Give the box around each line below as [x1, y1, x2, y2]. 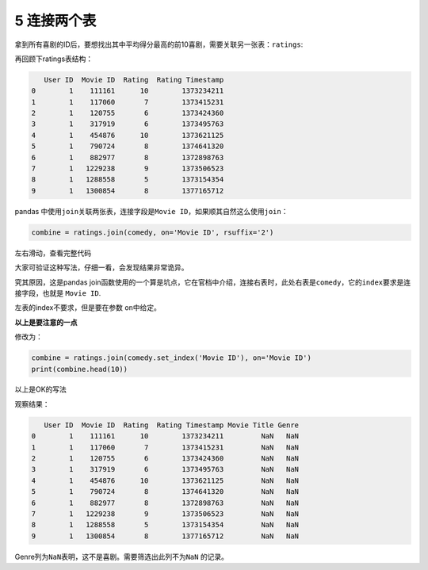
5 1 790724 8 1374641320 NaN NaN [31, 488, 300, 496]
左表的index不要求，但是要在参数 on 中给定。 [14, 303, 162, 312]
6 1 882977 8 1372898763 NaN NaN [31, 498, 300, 507]
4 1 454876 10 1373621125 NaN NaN [31, 476, 300, 485]
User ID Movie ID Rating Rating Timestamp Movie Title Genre [44, 420, 300, 430]
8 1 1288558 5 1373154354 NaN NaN [31, 520, 300, 530]
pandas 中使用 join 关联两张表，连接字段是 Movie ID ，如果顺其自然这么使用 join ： [14, 206, 289, 216]
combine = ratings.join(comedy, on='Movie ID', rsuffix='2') [31, 228, 274, 237]
